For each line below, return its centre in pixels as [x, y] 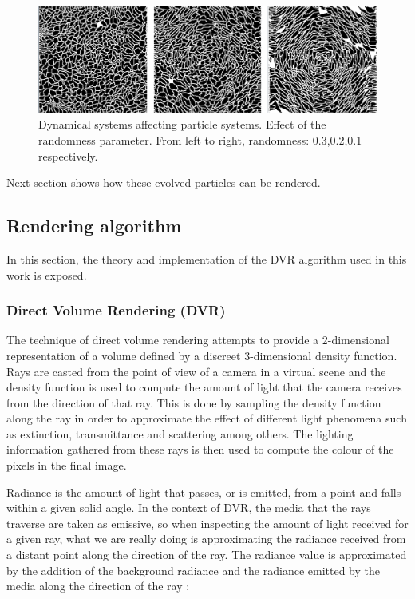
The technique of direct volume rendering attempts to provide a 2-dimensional [198, 340]
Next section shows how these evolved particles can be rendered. [164, 182]
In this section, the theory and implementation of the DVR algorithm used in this [207, 258]
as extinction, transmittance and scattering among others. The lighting [180, 433]
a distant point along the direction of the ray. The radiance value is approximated [207, 555]
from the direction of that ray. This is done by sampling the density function [194, 402]
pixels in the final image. [67, 465]
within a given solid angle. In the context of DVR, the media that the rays [189, 508]
